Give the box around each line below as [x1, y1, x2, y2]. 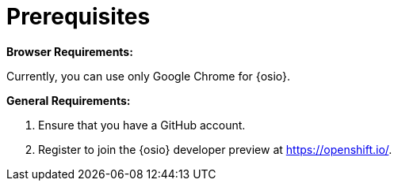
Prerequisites [6, 3, 151, 30]
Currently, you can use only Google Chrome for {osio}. [6, 69, 291, 83]
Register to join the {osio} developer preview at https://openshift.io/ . [38, 142, 392, 156]
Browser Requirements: [6, 44, 133, 58]
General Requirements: [6, 93, 131, 107]
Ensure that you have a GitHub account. [38, 118, 246, 132]
